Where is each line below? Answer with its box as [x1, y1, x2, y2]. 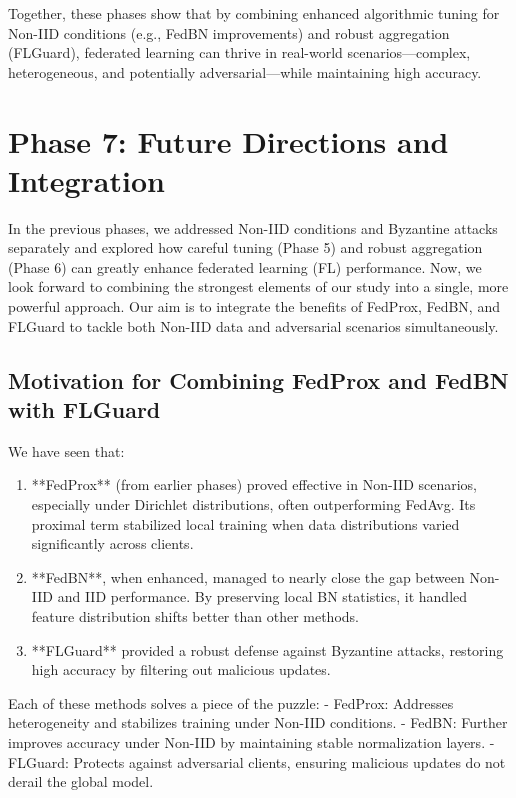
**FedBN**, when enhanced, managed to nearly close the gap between [31, 566, 465, 587]
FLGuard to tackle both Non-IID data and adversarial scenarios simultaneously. [8, 315, 499, 336]
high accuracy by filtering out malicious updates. [31, 659, 331, 680]
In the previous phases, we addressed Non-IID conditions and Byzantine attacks [8, 217, 498, 238]
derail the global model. [8, 771, 154, 792]
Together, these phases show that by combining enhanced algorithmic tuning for [8, 3, 500, 23]
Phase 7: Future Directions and [8, 120, 449, 161]
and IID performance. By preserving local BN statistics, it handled [57, 586, 468, 607]
